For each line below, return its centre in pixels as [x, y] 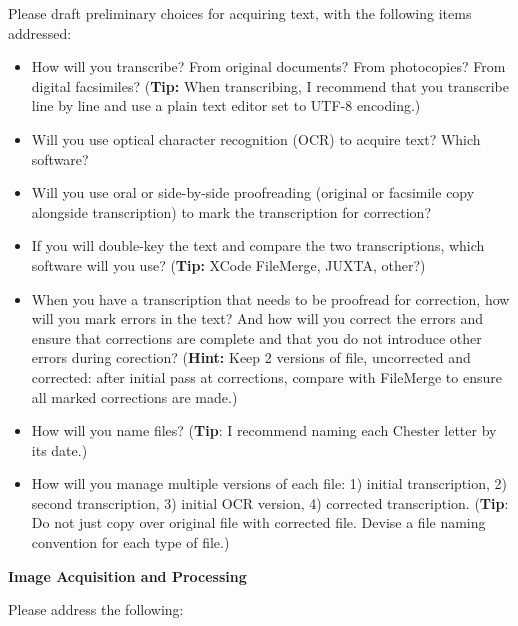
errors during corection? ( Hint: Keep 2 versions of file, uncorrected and [251, 357]
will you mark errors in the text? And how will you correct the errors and [257, 318]
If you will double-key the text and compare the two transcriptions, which [258, 245]
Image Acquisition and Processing [127, 575]
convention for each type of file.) [130, 542]
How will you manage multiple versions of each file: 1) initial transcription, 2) [269, 483]
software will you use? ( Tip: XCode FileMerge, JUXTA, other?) [228, 264]
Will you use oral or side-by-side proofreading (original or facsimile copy [253, 192]
